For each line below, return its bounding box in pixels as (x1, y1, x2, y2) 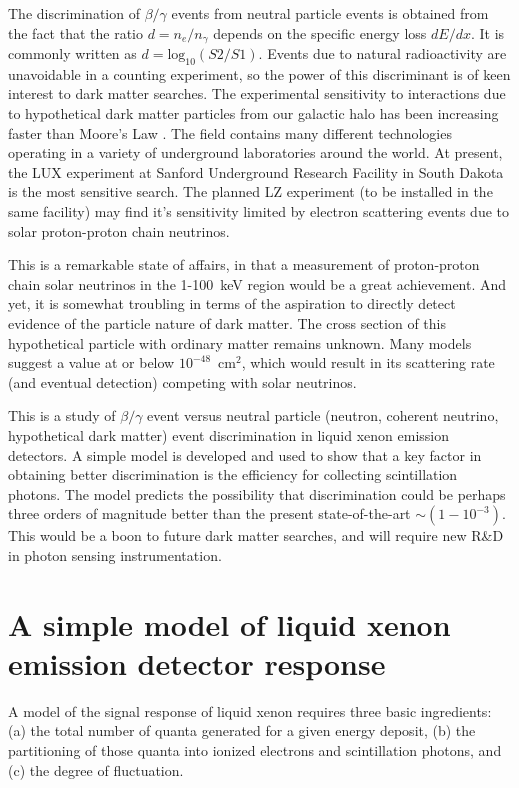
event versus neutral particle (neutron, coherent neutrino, (147, 405, 499, 426)
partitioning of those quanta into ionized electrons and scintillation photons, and (8, 740, 502, 760)
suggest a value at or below (8, 352, 175, 373)
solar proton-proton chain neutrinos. (8, 220, 230, 241)
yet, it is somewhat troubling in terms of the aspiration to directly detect (8, 293, 456, 314)
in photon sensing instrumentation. (8, 544, 222, 565)
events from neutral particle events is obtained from (171, 3, 489, 23)
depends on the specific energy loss (213, 22, 427, 43)
